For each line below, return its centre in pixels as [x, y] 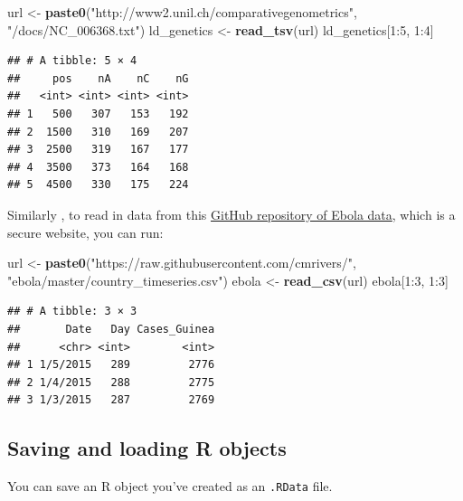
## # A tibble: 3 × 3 [72, 312]
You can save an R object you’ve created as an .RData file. [170, 486]
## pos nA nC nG [98, 78]
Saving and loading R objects [147, 448]
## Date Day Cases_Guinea [111, 329]
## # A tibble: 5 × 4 [72, 61]
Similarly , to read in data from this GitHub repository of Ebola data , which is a [231, 214]
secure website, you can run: [85, 232]
